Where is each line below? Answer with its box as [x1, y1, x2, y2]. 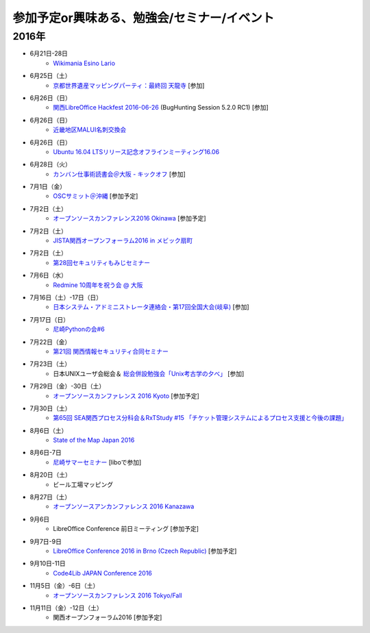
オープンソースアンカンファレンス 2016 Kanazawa [53, 502, 195, 510]
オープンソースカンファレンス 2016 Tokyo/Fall [53, 591, 183, 599]
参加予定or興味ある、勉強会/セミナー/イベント [12, 10, 275, 25]
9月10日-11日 [29, 559, 66, 568]
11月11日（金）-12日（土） [29, 604, 103, 612]
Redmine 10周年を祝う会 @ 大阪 [53, 281, 143, 289]
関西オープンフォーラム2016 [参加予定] [53, 613, 162, 621]
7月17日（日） [29, 315, 70, 323]
